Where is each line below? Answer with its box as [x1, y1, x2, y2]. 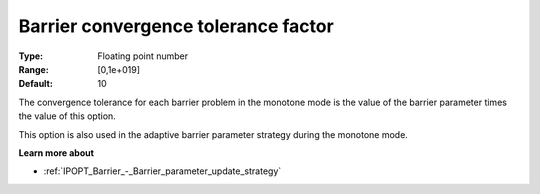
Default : [18, 78, 54, 90]
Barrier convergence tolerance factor [18, 15, 334, 37]
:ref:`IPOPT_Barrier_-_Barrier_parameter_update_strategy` [43, 165, 282, 177]
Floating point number [97, 50, 189, 62]
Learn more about [18, 146, 95, 159]
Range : [18, 63, 49, 75]
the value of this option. [18, 110, 117, 122]
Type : [18, 50, 44, 62]
